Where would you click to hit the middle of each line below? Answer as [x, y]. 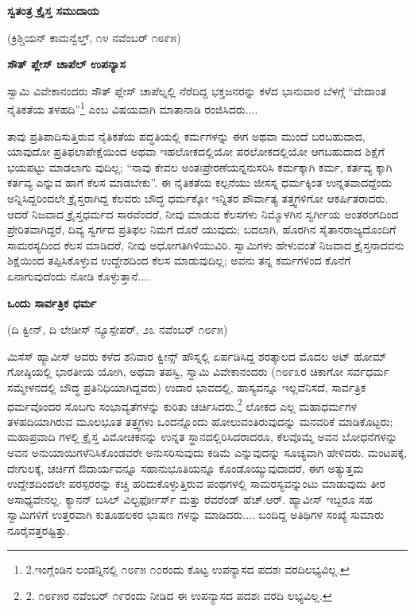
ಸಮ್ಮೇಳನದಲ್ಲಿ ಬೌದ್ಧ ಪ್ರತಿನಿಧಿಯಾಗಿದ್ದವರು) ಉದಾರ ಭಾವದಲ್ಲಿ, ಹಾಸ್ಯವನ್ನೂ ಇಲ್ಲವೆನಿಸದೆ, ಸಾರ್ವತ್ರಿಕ [187, 387]
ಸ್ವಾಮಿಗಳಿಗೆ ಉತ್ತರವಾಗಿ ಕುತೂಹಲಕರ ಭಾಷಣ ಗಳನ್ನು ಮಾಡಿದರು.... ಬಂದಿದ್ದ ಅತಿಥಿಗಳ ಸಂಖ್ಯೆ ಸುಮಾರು [196, 514]
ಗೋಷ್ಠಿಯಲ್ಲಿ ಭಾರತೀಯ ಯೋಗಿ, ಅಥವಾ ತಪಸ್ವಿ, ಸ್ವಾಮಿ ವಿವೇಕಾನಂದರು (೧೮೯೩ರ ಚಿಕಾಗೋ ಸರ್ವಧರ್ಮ [198, 371]
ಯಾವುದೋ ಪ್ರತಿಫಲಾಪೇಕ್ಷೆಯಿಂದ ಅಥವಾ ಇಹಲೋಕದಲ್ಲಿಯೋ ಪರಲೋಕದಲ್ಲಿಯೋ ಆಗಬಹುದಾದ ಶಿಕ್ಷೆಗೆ [196, 151]
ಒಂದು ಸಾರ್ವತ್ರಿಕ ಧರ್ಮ [52, 302]
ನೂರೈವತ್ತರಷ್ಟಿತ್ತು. [39, 530]
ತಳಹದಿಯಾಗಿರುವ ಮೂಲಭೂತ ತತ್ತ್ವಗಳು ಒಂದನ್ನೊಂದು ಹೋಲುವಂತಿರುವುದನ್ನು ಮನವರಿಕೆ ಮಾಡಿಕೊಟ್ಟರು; [200, 421]
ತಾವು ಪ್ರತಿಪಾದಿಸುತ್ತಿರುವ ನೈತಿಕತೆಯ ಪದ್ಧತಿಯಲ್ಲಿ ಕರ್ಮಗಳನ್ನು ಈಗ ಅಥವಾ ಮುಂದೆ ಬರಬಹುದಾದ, [186, 135]
